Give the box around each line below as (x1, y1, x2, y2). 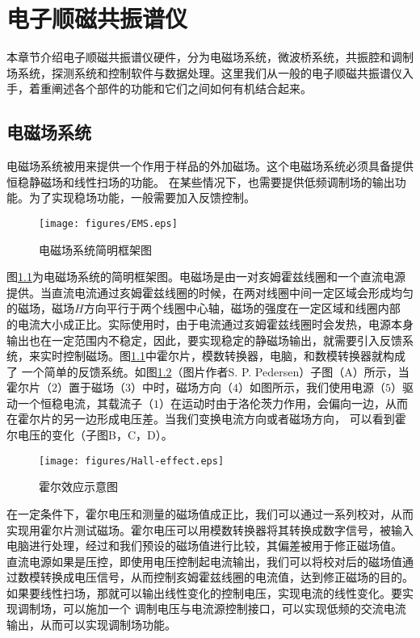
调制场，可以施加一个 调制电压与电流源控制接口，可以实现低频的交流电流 (17, 600, 406, 617)
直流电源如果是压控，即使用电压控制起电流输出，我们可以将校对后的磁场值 (6, 552, 402, 569)
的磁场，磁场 (6, 300, 74, 317)
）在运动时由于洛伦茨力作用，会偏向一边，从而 (159, 394, 408, 411)
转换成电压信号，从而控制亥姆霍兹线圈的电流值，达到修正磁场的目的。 (40, 569, 414, 586)
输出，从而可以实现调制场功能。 (6, 616, 176, 633)
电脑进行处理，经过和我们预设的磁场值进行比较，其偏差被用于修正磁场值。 (6, 537, 402, 554)
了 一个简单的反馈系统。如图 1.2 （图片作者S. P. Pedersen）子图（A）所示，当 (6, 363, 409, 380)
